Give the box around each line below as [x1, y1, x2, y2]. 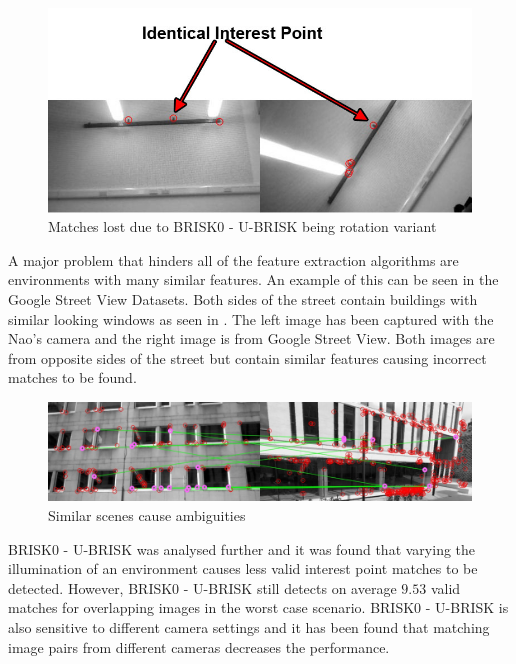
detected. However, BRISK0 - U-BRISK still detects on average [8, 577, 397, 598]
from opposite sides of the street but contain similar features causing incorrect [8, 347, 487, 368]
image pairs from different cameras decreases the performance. [8, 636, 390, 657]
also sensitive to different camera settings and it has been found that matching [8, 616, 490, 637]
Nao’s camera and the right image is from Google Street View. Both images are [8, 328, 495, 349]
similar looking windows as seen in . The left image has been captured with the [8, 308, 494, 329]
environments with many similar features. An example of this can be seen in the [8, 269, 499, 290]
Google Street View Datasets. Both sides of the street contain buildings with [8, 289, 478, 310]
